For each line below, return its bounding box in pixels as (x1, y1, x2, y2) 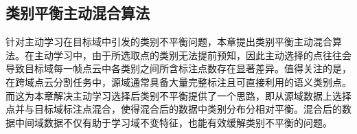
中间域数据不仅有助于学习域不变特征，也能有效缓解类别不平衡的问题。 (14, 115, 332, 129)
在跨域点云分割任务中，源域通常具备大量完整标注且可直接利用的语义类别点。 (5, 74, 352, 89)
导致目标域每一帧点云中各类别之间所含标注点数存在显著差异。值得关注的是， (5, 61, 352, 76)
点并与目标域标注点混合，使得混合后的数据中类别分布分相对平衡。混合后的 (5, 102, 342, 116)
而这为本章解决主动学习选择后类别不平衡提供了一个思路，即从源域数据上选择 (5, 88, 352, 102)
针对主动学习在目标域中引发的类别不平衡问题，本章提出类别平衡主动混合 (5, 34, 332, 49)
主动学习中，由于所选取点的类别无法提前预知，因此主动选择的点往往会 (34, 47, 352, 62)
